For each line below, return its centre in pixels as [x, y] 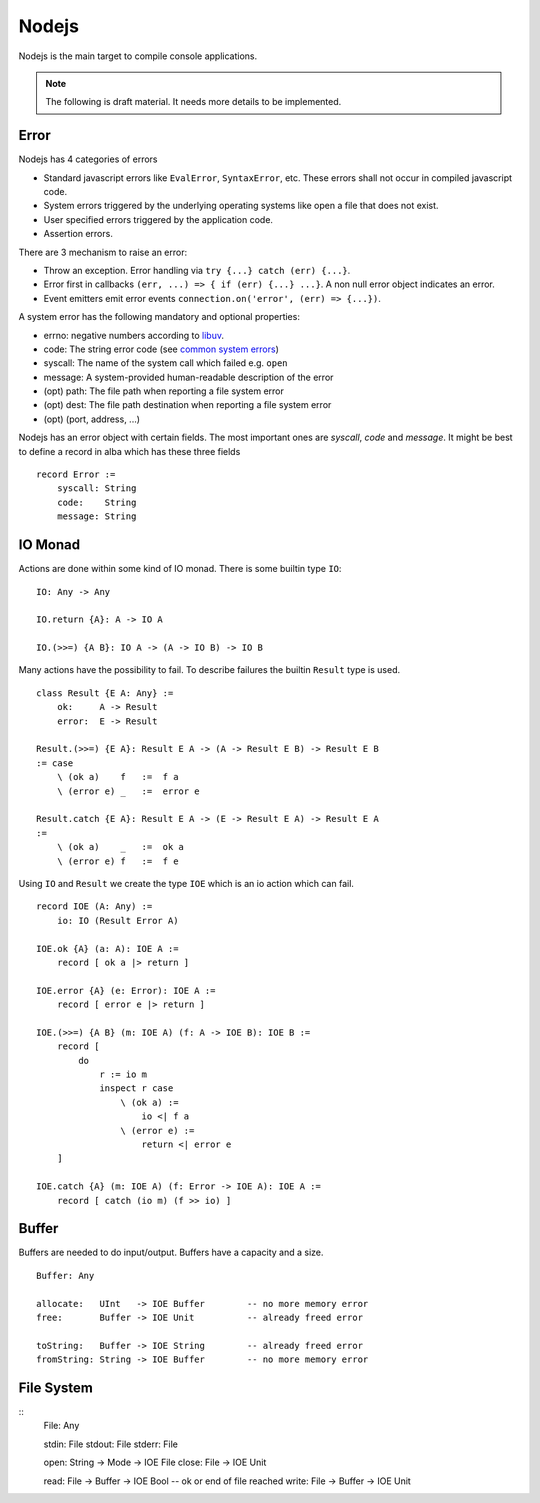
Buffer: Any [65, 1275]
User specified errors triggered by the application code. [158, 219]
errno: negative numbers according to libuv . [134, 335]
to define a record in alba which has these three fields [129, 451]
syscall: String [96, 488]
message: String [96, 516]
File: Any [61, 1426]
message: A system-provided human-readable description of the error [188, 377]
